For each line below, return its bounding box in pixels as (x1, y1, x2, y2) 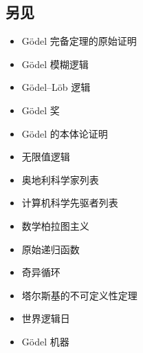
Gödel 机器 (21, 334, 69, 348)
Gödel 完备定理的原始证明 (21, 34, 137, 48)
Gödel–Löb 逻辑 (21, 80, 91, 94)
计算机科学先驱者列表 (21, 195, 118, 210)
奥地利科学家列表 (21, 172, 99, 186)
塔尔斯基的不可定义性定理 (21, 288, 137, 302)
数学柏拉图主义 (21, 218, 89, 233)
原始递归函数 (21, 242, 80, 256)
